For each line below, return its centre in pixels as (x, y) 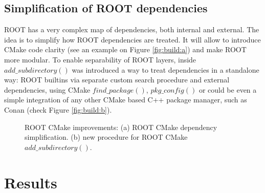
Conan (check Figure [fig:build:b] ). (58, 109)
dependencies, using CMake (47, 89)
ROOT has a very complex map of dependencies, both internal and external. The (132, 29)
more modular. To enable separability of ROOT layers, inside (100, 59)
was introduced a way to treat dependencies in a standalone (165, 69)
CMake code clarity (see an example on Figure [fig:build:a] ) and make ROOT (125, 49)
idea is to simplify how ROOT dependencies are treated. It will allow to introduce (132, 39)
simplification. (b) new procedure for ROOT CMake (106, 137)
